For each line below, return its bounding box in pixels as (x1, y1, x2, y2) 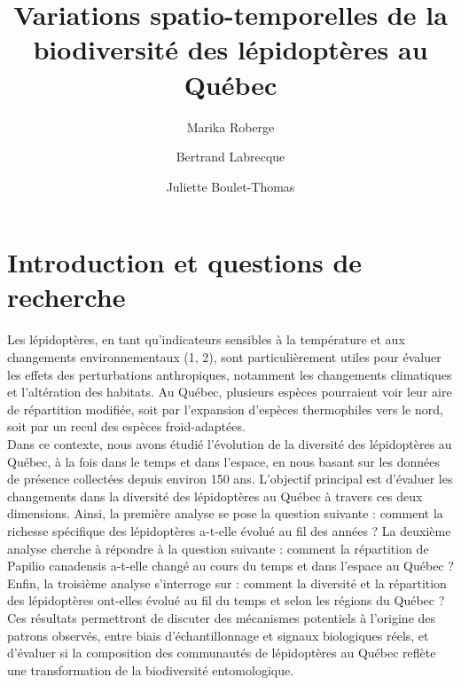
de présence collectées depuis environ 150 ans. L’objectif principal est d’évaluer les (7, 469, 453, 488)
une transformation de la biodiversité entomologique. (7, 660, 294, 679)
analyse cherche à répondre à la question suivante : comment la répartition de (7, 539, 429, 557)
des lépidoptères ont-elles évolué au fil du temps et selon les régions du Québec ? (7, 591, 445, 610)
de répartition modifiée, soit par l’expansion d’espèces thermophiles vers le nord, (7, 399, 443, 418)
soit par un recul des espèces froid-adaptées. (7, 417, 246, 436)
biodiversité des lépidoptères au (33, 31, 428, 67)
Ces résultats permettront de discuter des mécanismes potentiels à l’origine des (7, 608, 436, 626)
